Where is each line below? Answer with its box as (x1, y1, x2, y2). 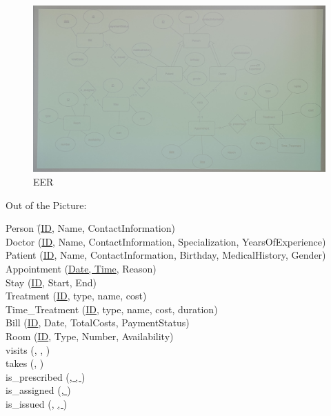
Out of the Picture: (6, 197, 87, 212)
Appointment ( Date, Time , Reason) (6, 261, 157, 275)
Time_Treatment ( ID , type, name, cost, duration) (6, 301, 218, 316)
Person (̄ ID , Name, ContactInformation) (6, 221, 175, 235)
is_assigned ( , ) (6, 383, 71, 397)
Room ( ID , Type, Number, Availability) (6, 328, 174, 343)
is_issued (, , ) (6, 396, 68, 410)
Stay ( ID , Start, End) (6, 275, 97, 289)
